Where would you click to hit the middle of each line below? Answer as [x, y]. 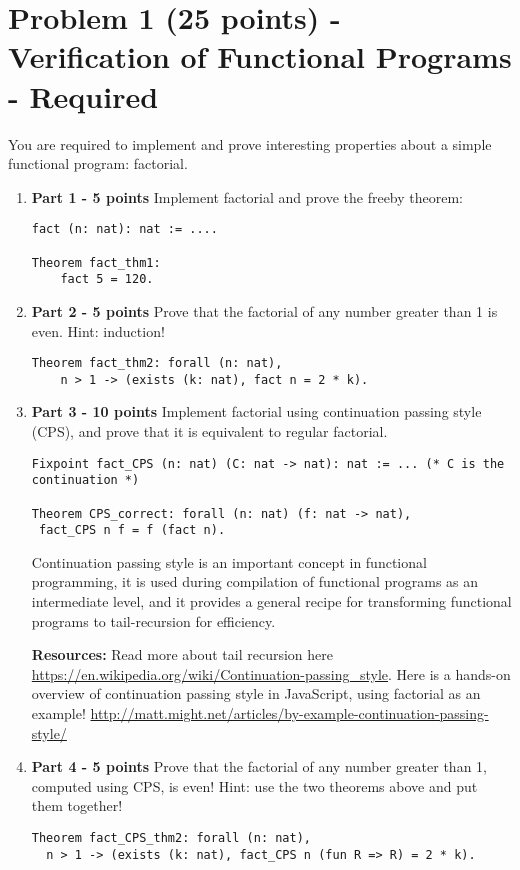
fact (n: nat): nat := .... [124, 229]
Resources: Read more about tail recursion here [182, 654]
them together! [77, 805]
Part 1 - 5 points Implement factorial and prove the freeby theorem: [247, 196]
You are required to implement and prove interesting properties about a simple [250, 143]
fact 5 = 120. [107, 279]
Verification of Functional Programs [260, 56]
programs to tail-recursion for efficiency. [153, 620]
